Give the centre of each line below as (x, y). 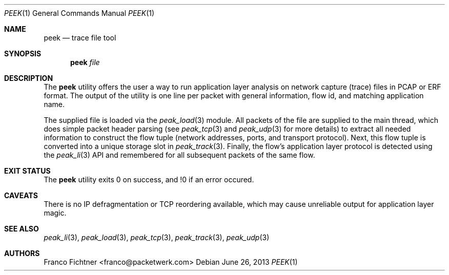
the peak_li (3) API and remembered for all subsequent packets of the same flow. (179, 155)
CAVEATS (21, 195)
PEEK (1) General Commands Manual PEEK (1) (79, 13)
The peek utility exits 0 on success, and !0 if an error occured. (149, 179)
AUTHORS (22, 253)
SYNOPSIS (23, 54)
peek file (85, 62)
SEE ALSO (22, 229)
